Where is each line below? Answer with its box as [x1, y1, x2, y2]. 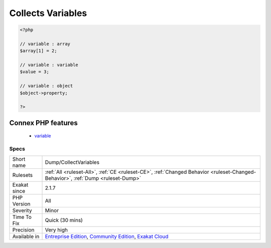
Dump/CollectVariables [45, 158, 100, 165]
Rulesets [12, 171, 33, 178]
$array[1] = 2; [20, 48, 57, 54]
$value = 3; [20, 69, 50, 75]
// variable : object [20, 83, 73, 89]
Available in [12, 233, 40, 240]
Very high [45, 226, 68, 233]
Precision [12, 226, 35, 233]
